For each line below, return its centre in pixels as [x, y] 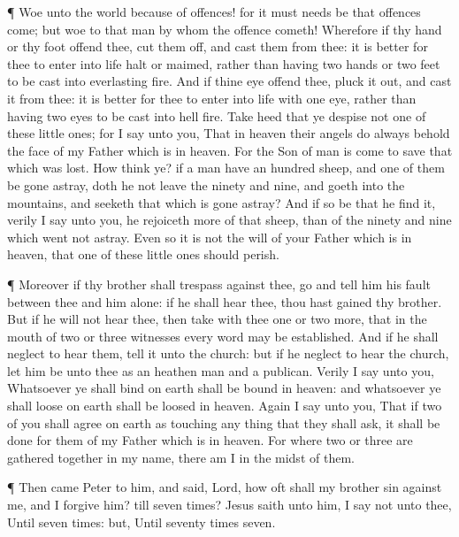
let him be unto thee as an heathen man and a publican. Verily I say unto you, [221, 370]
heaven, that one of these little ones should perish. [143, 254]
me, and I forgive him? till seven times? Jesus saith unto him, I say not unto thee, [229, 505]
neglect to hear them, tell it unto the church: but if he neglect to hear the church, [228, 353]
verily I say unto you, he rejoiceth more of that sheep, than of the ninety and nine [229, 220]
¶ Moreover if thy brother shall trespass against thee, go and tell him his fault [219, 284]
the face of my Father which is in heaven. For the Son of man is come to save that [230, 150]
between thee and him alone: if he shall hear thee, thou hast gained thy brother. [225, 301]
